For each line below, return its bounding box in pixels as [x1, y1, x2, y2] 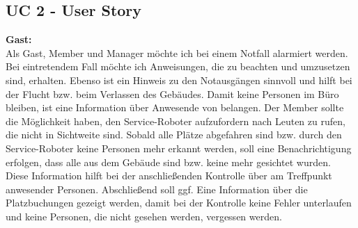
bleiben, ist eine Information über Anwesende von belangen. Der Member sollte [6, 100, 344, 115]
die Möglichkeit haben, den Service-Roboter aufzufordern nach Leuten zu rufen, [6, 113, 345, 128]
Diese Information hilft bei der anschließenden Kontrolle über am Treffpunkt [6, 168, 332, 183]
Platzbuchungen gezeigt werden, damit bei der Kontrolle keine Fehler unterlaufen [6, 195, 352, 210]
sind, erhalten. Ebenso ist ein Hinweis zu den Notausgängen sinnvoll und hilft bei [6, 72, 352, 87]
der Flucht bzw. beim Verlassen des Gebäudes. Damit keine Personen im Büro [6, 86, 339, 101]
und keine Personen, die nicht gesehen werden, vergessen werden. [6, 209, 282, 223]
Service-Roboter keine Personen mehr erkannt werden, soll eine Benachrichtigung [6, 140, 352, 155]
